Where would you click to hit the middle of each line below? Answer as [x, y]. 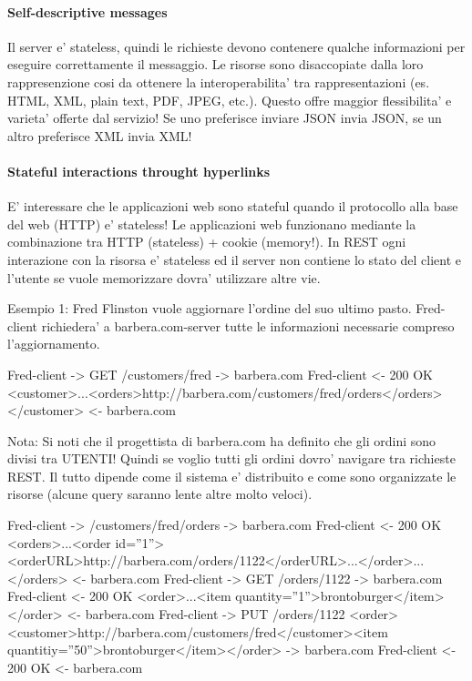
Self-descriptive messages [87, 11]
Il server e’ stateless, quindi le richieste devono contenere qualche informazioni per [236, 46]
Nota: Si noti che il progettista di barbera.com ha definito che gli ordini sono [222, 440]
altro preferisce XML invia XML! [100, 135]
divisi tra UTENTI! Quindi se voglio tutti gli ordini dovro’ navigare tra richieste [231, 458]
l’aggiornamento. [54, 344]
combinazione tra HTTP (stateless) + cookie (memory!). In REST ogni [207, 242]
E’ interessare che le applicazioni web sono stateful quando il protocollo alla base [233, 206]
